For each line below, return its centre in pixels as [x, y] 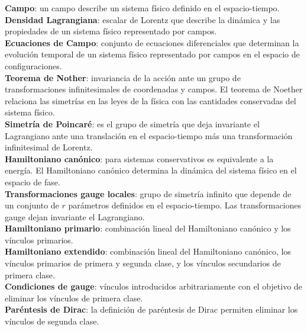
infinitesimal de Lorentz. [49, 147]
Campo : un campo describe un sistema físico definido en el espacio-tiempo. [142, 8]
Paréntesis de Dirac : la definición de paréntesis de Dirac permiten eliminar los [151, 309]
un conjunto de [32, 205]
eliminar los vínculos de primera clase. [74, 298]
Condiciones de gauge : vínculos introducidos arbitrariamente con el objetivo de [153, 286]
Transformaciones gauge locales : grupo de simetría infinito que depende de [148, 193]
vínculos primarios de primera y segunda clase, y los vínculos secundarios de [143, 263]
